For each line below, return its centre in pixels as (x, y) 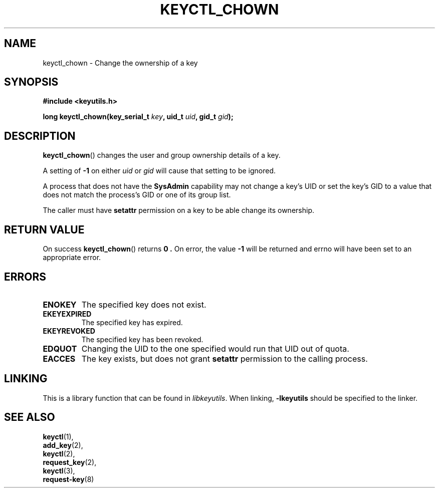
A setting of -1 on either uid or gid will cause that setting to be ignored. (159, 171)
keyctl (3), (59, 470)
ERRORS (25, 277)
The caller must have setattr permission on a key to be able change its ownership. (178, 210)
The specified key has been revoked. (142, 339)
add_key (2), (63, 445)
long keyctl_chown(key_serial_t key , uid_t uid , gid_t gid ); (138, 117)
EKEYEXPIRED (67, 314)
